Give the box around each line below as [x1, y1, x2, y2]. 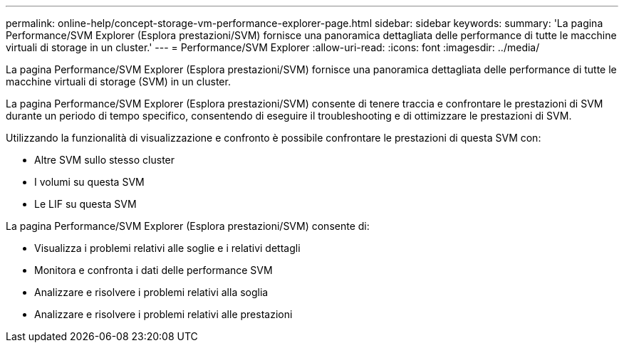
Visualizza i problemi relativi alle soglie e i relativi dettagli [34, 242, 301, 254]
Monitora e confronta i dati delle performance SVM [34, 264, 273, 276]
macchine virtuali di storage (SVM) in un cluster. [6, 75, 231, 88]
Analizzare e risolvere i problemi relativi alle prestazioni [34, 308, 293, 320]
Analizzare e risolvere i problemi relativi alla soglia [34, 286, 269, 298]
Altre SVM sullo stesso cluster [34, 154, 175, 166]
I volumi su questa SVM [34, 176, 145, 188]
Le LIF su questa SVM [34, 198, 137, 210]
